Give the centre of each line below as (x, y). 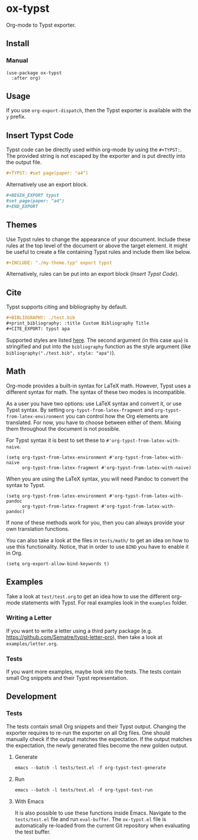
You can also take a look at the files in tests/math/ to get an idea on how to (98, 540)
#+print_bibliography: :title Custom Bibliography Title (78, 323)
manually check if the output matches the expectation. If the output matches (99, 739)
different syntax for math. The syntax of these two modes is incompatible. (96, 392)
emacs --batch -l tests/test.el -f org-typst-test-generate (90, 768)
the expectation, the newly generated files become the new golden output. (97, 745)
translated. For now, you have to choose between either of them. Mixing (94, 422)
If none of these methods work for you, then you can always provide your (95, 522)
